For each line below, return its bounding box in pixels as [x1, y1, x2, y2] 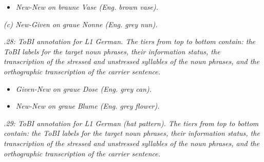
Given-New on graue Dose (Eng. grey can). [15, 83, 152, 94]
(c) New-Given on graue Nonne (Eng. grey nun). [4, 18, 158, 29]
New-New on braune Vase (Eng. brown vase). [15, 2, 158, 12]
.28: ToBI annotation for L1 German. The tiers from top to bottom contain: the [4, 36, 256, 47]
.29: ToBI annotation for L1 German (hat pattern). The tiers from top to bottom [4, 117, 259, 128]
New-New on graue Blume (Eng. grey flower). [15, 100, 160, 111]
